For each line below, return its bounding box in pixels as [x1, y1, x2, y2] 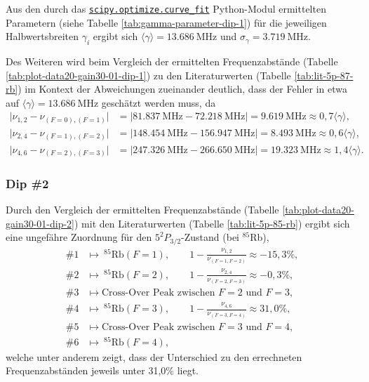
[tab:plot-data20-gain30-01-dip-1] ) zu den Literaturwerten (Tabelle [6, 67, 291, 82]
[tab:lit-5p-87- [294, 67, 354, 82]
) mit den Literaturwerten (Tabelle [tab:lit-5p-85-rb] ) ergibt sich [74, 216, 350, 230]
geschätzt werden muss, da [101, 95, 216, 110]
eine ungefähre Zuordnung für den [6, 230, 152, 244]
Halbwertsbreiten [6, 29, 79, 44]
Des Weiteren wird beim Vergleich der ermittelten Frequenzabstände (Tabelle [6, 54, 338, 69]
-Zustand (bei [181, 230, 239, 244]
